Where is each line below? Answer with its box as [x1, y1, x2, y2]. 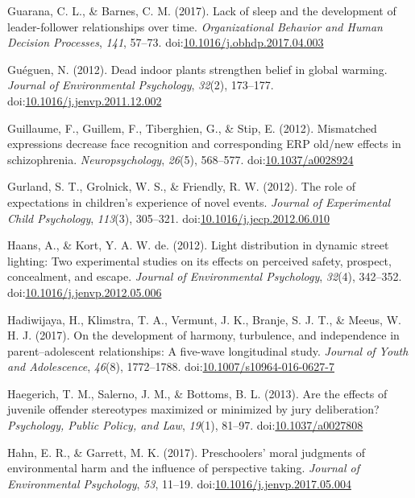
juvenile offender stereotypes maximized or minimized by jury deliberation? [7, 401, 380, 418]
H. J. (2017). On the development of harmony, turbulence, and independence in [7, 327, 400, 344]
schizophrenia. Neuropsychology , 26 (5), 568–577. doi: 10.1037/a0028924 [7, 150, 354, 167]
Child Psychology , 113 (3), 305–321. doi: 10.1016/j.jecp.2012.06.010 [7, 209, 330, 226]
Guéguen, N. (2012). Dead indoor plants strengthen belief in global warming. [7, 60, 388, 77]
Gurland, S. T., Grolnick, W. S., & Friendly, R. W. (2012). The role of [7, 178, 356, 195]
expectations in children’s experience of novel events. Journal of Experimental [7, 193, 391, 210]
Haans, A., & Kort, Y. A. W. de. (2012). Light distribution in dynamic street [7, 237, 389, 253]
